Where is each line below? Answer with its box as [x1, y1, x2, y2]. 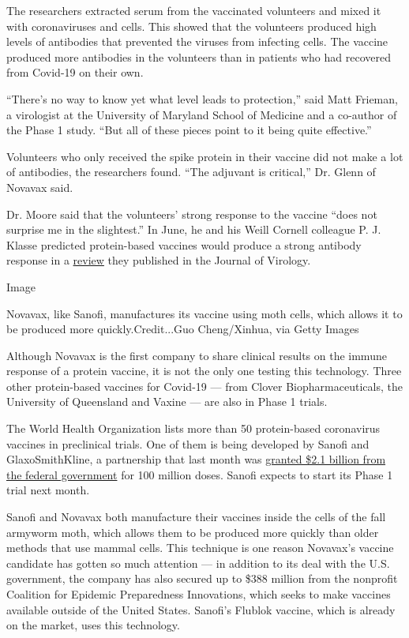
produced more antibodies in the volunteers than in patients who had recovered [6, 48, 391, 65]
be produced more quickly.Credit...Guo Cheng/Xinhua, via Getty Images [6, 321, 359, 337]
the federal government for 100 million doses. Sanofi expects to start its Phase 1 [6, 466, 393, 482]
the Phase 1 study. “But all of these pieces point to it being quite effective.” [6, 122, 372, 138]
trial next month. [6, 482, 90, 498]
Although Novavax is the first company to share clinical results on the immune [6, 347, 387, 363]
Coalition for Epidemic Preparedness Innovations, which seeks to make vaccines [6, 586, 391, 602]
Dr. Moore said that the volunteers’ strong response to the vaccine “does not [6, 205, 377, 222]
